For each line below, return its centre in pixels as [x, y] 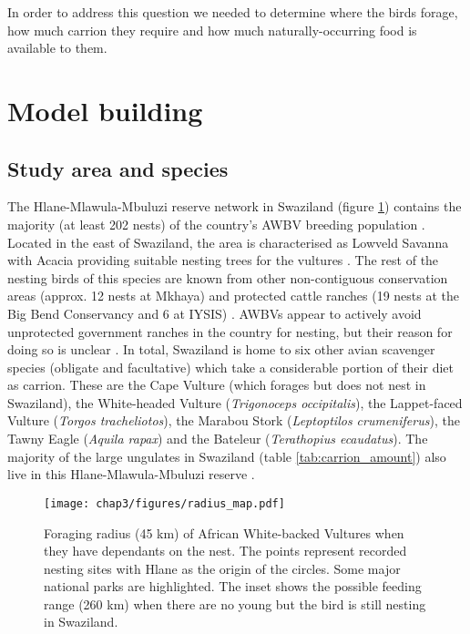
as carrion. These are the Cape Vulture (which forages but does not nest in [217, 385]
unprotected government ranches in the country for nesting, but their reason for [230, 331]
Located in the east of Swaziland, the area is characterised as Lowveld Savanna [228, 242]
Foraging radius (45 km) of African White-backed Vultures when [224, 532]
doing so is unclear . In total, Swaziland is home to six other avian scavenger [221, 349]
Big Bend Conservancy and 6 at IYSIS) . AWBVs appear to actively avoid [215, 313]
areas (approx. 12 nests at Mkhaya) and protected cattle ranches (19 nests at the [234, 296]
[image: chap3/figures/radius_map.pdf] [164, 503]
